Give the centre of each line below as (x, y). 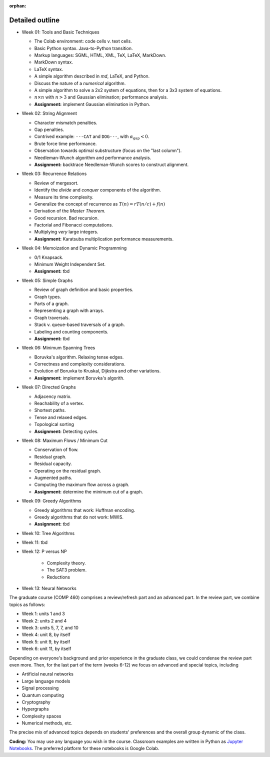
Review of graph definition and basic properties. (84, 289)
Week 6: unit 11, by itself (46, 649)
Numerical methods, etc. (47, 723)
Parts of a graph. (51, 303)
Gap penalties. (49, 129)
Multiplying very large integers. (66, 232)
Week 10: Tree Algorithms (48, 533)
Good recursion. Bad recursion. (66, 218)
